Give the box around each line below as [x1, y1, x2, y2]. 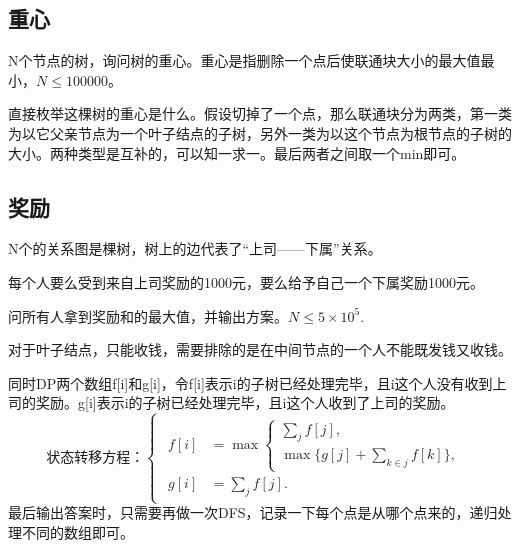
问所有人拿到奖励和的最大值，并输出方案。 [8, 305, 288, 326]
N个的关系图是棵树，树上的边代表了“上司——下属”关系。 [8, 238, 382, 259]
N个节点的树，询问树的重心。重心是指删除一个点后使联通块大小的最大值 [8, 50, 481, 71]
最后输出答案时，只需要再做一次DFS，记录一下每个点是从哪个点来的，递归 [8, 502, 498, 523]
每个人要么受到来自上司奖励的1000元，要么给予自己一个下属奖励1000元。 [8, 271, 484, 292]
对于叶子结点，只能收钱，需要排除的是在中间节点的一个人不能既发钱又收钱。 [8, 339, 512, 360]
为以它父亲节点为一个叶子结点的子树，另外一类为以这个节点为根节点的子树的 [8, 122, 512, 143]
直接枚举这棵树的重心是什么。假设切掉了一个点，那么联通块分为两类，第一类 [8, 103, 512, 124]
